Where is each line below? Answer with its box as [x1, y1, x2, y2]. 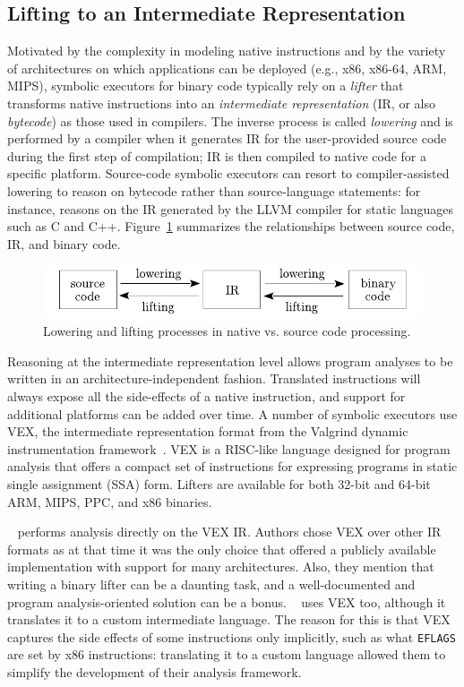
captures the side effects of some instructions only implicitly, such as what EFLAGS [7, 627, 456, 646]
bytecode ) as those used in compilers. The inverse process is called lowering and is [7, 111, 453, 130]
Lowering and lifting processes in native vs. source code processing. [43, 322, 411, 340]
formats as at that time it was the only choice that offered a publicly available [7, 539, 436, 558]
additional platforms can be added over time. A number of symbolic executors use [7, 404, 458, 423]
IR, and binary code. [7, 234, 121, 253]
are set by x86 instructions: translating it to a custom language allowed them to [7, 645, 446, 664]
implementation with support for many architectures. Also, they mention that [7, 557, 434, 576]
